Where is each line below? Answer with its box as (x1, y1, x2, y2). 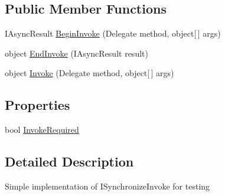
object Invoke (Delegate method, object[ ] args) (5, 67, 174, 79)
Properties (5, 96, 70, 114)
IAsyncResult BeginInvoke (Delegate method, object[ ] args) (5, 27, 221, 40)
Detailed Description (5, 152, 134, 171)
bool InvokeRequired (5, 123, 79, 136)
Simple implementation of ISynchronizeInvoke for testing (5, 179, 210, 192)
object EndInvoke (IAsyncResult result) (5, 47, 148, 59)
